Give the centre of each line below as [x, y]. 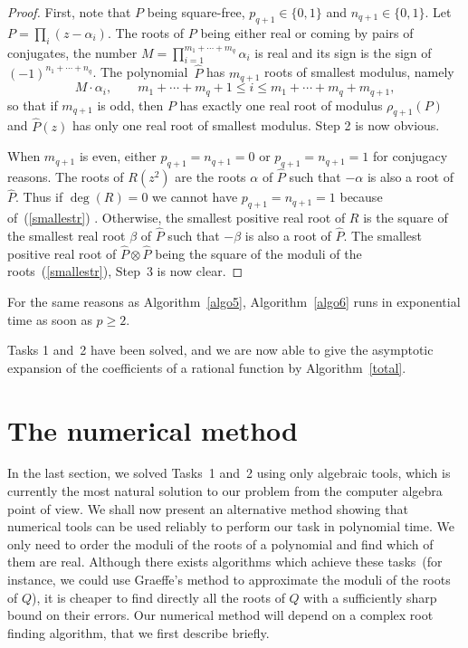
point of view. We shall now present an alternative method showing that [208, 508]
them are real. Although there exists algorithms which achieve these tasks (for [225, 562]
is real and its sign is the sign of [343, 52]
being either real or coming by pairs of [307, 32]
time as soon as [50, 319]
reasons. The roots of [66, 177]
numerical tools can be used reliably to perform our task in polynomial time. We [231, 526]
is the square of [406, 218]
